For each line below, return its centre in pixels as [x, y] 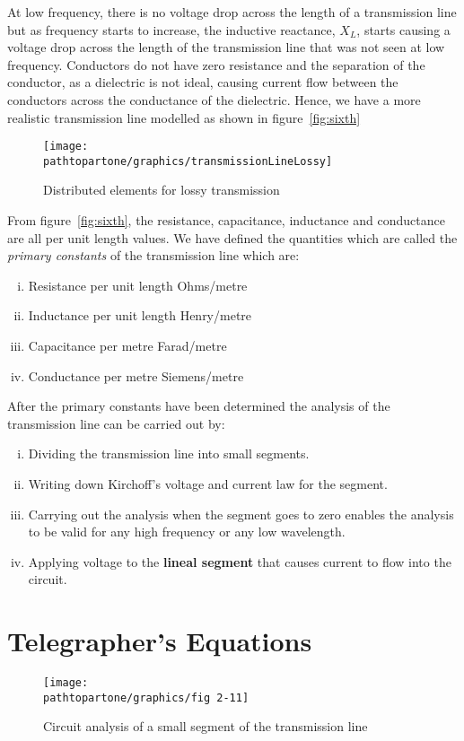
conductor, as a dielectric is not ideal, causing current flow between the [203, 82]
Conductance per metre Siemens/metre [136, 375]
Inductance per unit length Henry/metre [140, 315]
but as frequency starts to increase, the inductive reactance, [171, 29]
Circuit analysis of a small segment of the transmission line [206, 726]
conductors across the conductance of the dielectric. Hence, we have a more [214, 99]
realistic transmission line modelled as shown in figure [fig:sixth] [184, 117]
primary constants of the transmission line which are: [153, 255]
